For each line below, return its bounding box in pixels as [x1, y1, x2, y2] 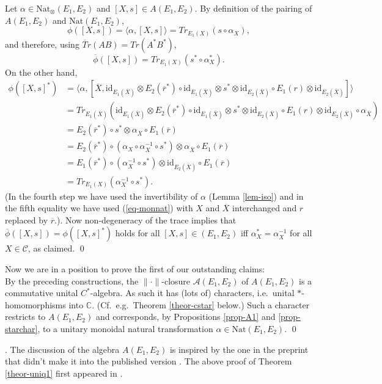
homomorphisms [5, 298, 66, 311]
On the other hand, [5, 65, 78, 78]
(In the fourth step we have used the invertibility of [5, 189, 198, 202]
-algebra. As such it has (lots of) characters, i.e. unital [90, 286, 295, 299]
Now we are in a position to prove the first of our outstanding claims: [5, 263, 265, 275]
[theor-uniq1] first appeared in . [5, 366, 123, 379]
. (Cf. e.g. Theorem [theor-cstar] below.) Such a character [92, 298, 310, 311]
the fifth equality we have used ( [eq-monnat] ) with [5, 201, 193, 214]
